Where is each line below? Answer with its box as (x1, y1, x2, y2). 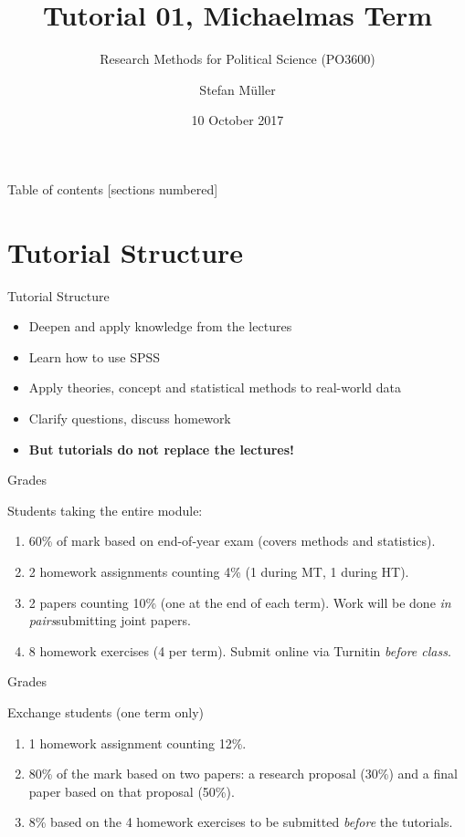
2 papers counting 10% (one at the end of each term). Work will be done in (28, 592, 451, 612)
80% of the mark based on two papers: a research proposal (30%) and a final (28, 764, 458, 783)
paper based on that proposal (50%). (28, 781, 235, 800)
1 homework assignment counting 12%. (28, 733, 247, 752)
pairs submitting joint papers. (28, 611, 191, 630)
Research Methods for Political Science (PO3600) (100, 49, 375, 68)
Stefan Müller (199, 79, 276, 99)
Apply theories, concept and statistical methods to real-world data (28, 378, 401, 397)
